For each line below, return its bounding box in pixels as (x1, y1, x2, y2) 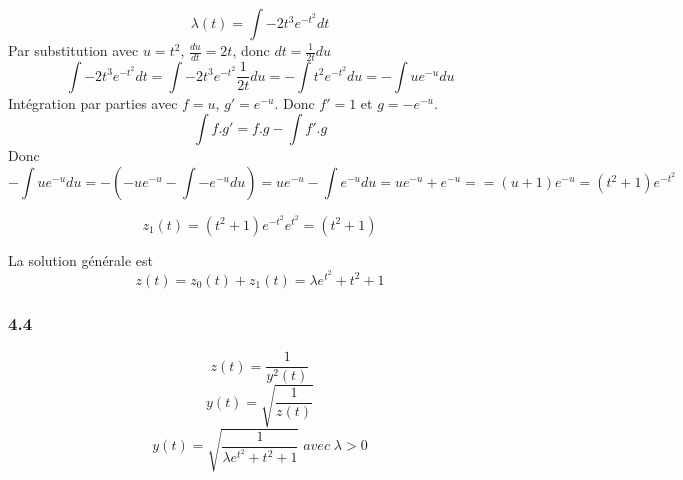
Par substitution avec (8, 40, 139, 60)
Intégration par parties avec (8, 92, 178, 113)
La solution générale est (8, 249, 154, 270)
